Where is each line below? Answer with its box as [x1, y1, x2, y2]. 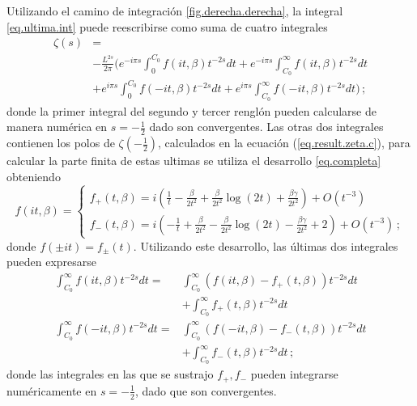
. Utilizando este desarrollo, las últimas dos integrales [133, 237, 398, 254]
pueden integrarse [250, 366, 338, 383]
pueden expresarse [6, 253, 97, 270]
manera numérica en [6, 118, 108, 135]
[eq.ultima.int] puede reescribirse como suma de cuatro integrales [6, 18, 328, 35]
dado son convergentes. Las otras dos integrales [149, 118, 384, 135]
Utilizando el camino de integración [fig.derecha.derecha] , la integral [6, 2, 343, 19]
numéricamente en [6, 382, 97, 399]
